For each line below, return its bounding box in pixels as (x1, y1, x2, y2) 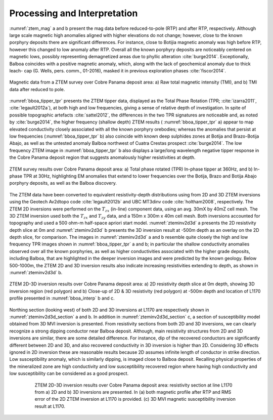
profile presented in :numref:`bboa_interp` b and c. (9, 295, 115, 301)
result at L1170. (34, 403, 66, 409)
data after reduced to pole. (9, 86, 65, 92)
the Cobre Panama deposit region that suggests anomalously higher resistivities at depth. (9, 154, 196, 160)
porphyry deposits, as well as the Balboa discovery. (9, 180, 117, 186)
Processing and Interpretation (9, 8, 138, 19)
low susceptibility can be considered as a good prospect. (9, 370, 129, 376)
